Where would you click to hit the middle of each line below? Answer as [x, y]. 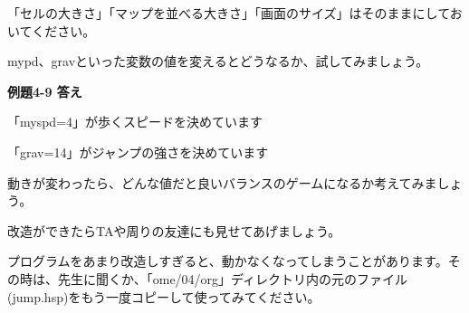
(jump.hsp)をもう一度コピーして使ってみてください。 [164, 296]
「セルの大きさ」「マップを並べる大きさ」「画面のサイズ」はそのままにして [229, 13]
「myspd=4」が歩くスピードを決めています [135, 122]
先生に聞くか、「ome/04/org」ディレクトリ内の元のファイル [233, 278]
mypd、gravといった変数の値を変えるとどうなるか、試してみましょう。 [218, 61]
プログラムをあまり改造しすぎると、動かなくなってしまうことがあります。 [228, 261]
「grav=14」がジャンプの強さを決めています [138, 152]
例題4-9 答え [45, 91]
